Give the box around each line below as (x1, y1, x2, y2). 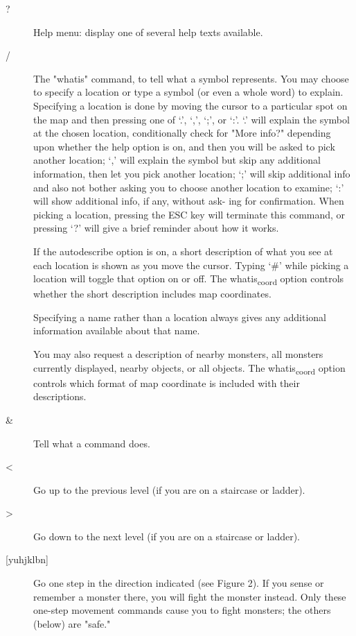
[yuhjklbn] (6, 552, 48, 567)
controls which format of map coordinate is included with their (33, 375, 300, 390)
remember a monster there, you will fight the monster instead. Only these (33, 589, 346, 603)
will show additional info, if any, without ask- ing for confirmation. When (33, 194, 344, 208)
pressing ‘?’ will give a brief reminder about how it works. (33, 221, 279, 235)
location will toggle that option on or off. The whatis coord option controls (33, 271, 344, 287)
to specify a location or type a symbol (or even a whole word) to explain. (33, 85, 344, 99)
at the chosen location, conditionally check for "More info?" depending (33, 126, 331, 140)
